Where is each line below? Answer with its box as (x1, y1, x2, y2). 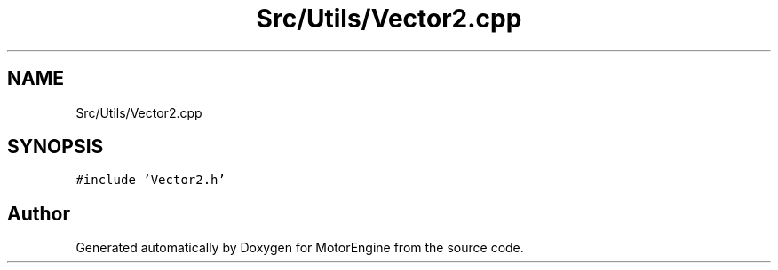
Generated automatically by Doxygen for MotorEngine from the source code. (75, 240, 524, 256)
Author (7, 202, 70, 225)
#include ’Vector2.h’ (75, 173, 226, 188)
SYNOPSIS (7, 135, 104, 158)
